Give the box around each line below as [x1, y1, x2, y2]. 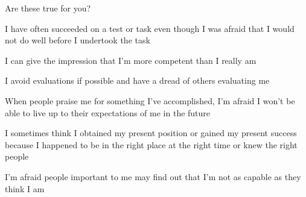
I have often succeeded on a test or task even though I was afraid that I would [5, 22, 295, 34]
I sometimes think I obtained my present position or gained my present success [5, 127, 297, 139]
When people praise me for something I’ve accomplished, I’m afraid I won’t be [5, 94, 295, 107]
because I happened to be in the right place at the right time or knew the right [5, 138, 298, 151]
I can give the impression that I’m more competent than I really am [5, 54, 257, 66]
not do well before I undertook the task [5, 34, 150, 46]
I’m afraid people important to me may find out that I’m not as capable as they [5, 170, 301, 183]
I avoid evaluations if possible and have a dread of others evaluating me [5, 74, 270, 87]
